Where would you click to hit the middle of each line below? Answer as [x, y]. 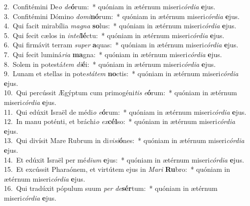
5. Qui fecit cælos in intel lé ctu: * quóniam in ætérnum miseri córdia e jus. [114, 35]
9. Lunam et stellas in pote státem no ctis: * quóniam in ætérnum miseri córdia [121, 73]
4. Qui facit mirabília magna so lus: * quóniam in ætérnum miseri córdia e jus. [120, 26]
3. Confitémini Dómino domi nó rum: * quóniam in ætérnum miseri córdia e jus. [122, 16]
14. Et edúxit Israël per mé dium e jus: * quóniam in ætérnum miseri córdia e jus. [124, 159]
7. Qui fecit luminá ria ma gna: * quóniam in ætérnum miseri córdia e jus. [113, 54]
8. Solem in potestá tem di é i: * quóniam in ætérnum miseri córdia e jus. [110, 64]
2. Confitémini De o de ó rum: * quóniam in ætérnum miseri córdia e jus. [110, 6]
